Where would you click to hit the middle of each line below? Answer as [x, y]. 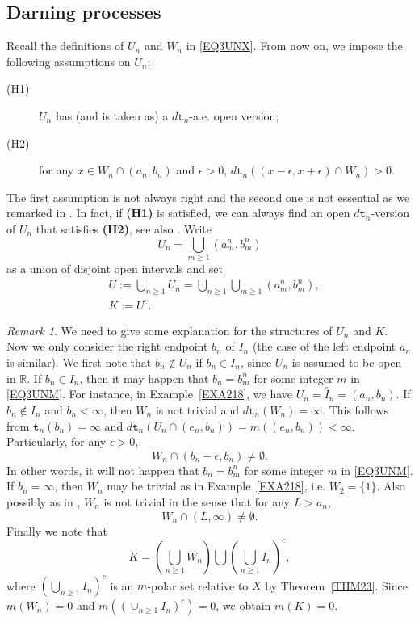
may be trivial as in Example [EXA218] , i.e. [216, 486]
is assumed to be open [347, 362]
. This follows [355, 410]
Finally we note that [57, 530]
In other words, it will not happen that [103, 470]
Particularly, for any [57, 441]
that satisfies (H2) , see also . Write [124, 228]
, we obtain [243, 605]
